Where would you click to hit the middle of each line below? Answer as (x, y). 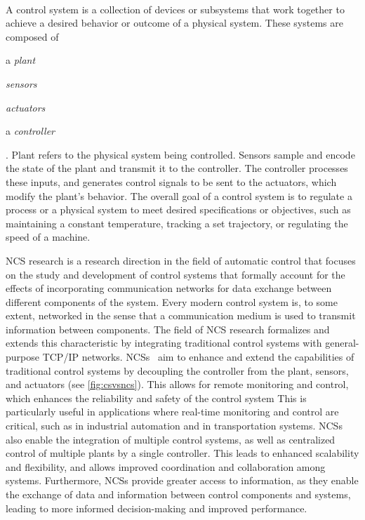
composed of (32, 36)
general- (342, 343)
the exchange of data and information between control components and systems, (178, 494)
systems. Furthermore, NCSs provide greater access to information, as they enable (182, 480)
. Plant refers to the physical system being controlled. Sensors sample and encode (180, 154)
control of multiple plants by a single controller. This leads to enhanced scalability (182, 453)
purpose (22, 357)
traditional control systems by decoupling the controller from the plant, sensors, (177, 370)
